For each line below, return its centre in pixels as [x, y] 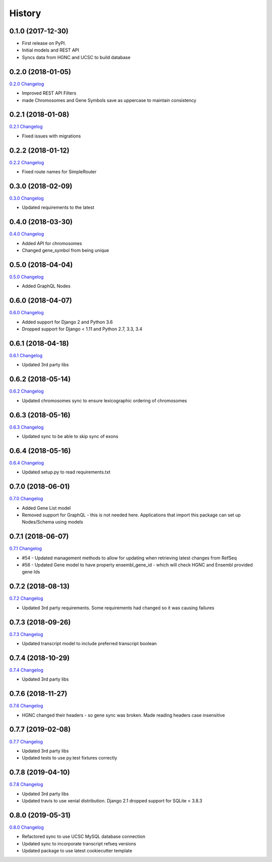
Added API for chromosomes [52, 243]
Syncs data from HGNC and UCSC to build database [76, 57]
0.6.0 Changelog [26, 313]
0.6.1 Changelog [26, 355]
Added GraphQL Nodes [46, 286]
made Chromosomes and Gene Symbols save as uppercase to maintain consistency [109, 100]
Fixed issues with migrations [51, 136]
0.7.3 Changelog [26, 634]
